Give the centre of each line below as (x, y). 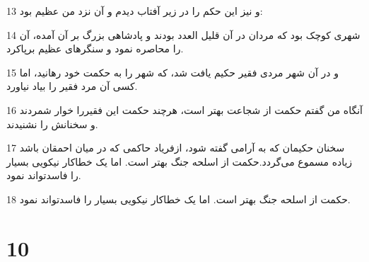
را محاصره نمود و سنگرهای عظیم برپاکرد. (95, 49)
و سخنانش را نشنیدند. (52, 124)
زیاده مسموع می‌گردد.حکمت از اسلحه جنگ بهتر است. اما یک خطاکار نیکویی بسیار (180, 161)
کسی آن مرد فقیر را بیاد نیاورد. (72, 86)
